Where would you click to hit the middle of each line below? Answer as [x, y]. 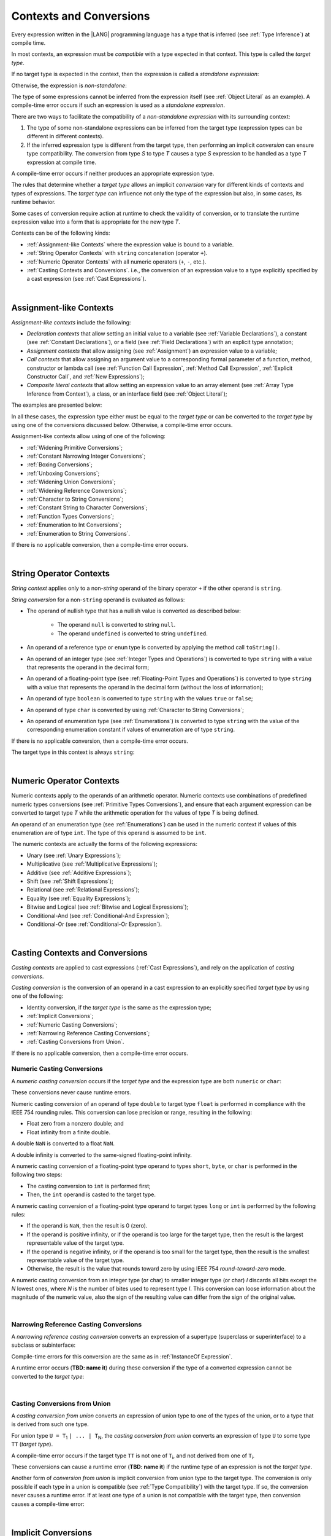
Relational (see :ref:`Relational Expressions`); [83, 890]
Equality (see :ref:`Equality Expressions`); [79, 898]
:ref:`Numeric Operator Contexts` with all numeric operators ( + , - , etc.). [116, 262]
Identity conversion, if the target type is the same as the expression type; [119, 1007]
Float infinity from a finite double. [68, 1132]
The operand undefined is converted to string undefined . [133, 633]
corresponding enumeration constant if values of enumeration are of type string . [131, 730]
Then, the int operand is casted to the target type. [91, 1194]
